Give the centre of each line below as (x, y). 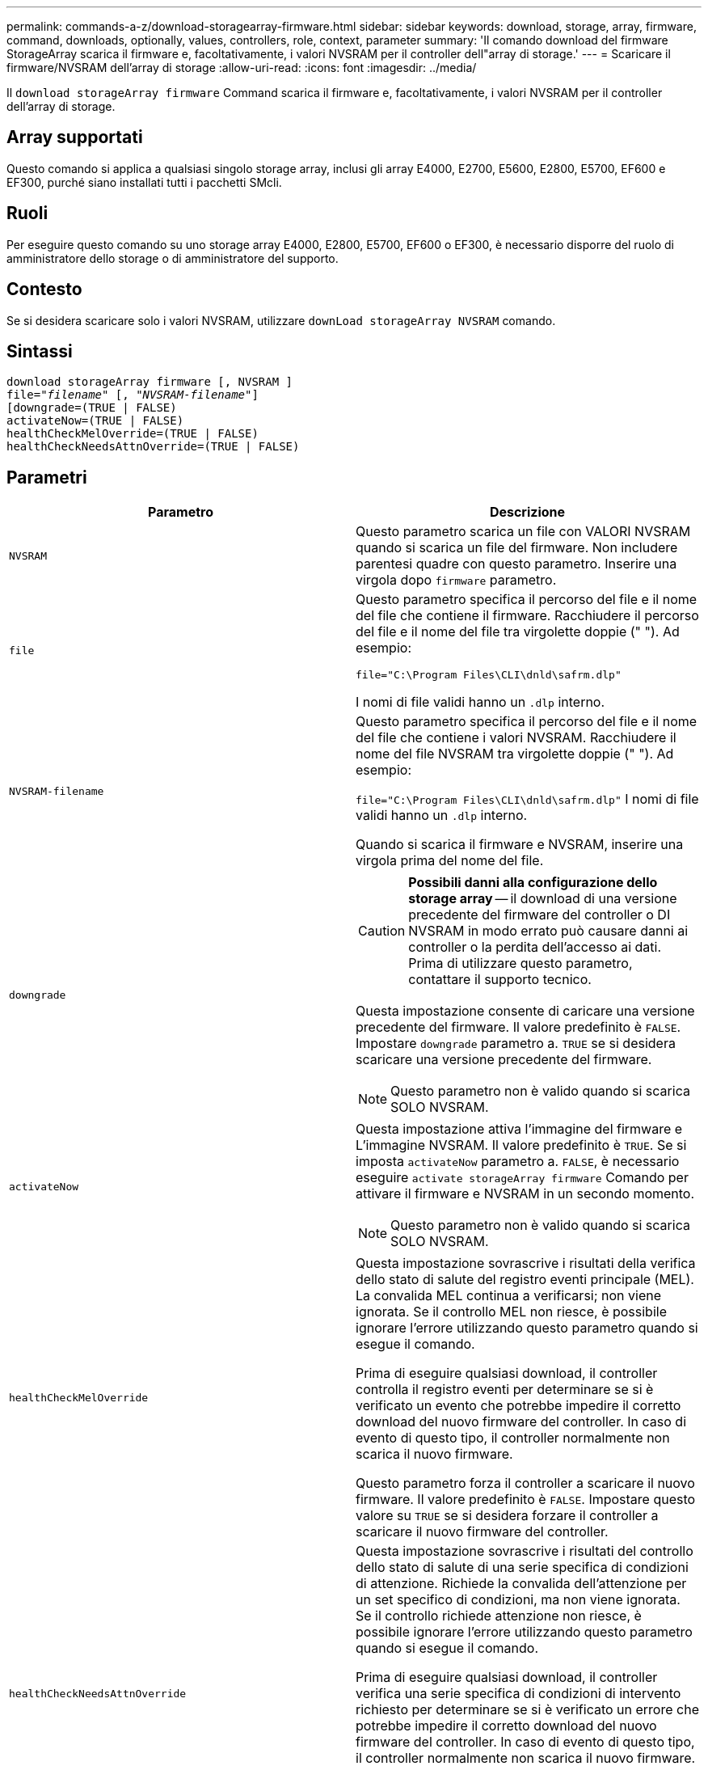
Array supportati (75, 137)
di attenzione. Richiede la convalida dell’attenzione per (521, 1584)
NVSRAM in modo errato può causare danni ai (548, 931)
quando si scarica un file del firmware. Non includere (517, 548)
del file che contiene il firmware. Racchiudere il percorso (527, 616)
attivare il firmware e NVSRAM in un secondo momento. (525, 1194)
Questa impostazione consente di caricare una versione (525, 1011)
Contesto (44, 289)
